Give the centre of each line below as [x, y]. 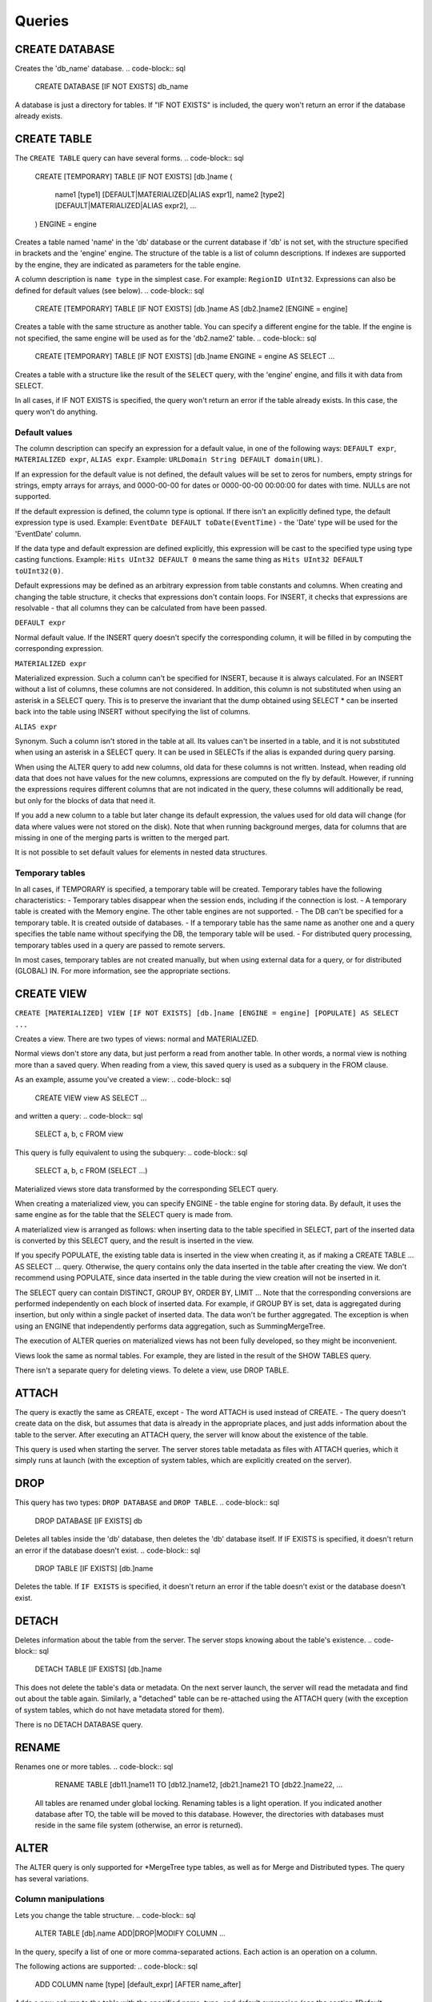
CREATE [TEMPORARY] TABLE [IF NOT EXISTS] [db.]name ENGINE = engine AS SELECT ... [185, 356]
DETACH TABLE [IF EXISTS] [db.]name [98, 1669]
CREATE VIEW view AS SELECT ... [91, 1098]
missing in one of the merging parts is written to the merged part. [122, 838]
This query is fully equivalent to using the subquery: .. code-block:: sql [131, 1152]
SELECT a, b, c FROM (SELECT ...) [91, 1171]
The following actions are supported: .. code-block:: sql [106, 1967]
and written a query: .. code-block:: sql [79, 1116]
